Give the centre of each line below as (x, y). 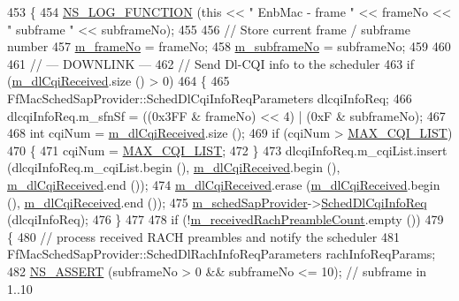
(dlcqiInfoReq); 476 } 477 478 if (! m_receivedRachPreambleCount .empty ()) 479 (226, 219)
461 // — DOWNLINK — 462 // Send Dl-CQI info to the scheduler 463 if (210, 63)
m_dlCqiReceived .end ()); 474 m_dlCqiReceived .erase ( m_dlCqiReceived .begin (224, 184)
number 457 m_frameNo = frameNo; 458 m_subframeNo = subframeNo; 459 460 (229, 46)
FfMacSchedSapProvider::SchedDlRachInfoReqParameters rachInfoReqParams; (222, 254)
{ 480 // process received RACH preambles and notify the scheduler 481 (203, 236)
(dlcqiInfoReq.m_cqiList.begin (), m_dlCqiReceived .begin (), (174, 167)
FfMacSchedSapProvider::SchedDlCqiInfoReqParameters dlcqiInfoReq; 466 (210, 98)
